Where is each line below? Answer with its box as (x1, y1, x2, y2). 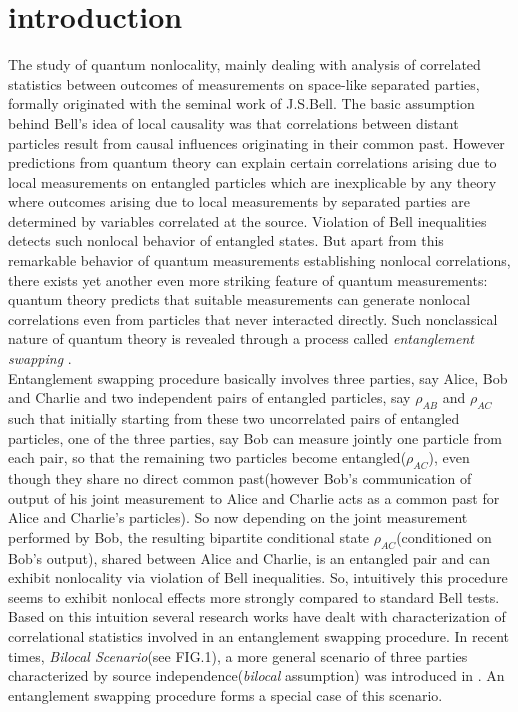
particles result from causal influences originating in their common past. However (8, 132, 505, 153)
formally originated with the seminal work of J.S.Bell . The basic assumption (8, 93, 475, 114)
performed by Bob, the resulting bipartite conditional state (8, 526, 370, 547)
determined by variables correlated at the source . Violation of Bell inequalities (8, 210, 487, 231)
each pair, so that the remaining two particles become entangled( (8, 447, 407, 468)
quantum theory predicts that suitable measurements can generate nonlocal (8, 289, 471, 310)
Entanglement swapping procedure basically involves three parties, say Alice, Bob (8, 367, 508, 388)
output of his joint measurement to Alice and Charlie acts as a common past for (8, 487, 500, 508)
